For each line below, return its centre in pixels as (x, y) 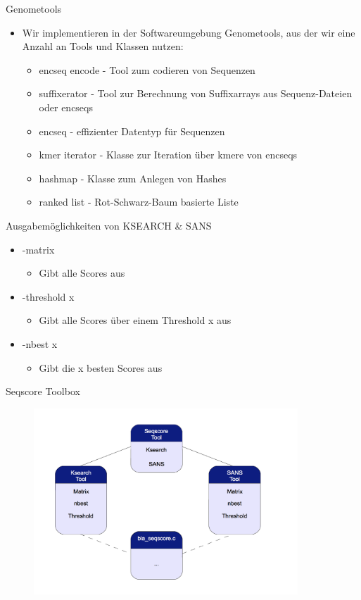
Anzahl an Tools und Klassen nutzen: (103, 46)
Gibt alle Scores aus (82, 273)
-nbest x (40, 343)
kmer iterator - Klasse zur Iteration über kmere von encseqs (168, 155)
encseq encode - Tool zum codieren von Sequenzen (147, 69)
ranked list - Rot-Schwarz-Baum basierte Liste (139, 202)
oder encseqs (66, 107)
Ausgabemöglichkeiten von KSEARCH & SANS (109, 225)
